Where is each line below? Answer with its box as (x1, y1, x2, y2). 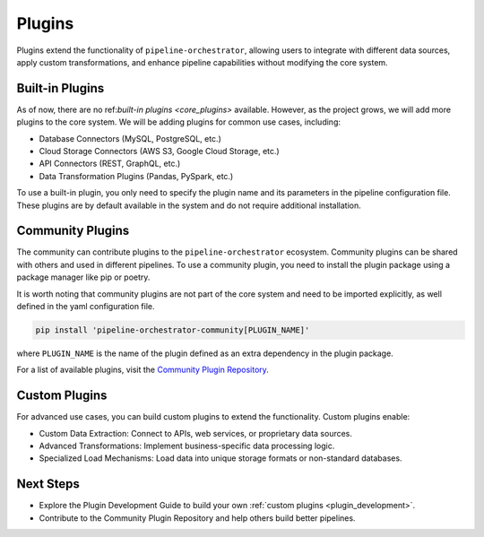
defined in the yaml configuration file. (16, 301, 156, 312)
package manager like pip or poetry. (16, 272, 151, 282)
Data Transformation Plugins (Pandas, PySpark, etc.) (39, 170, 234, 181)
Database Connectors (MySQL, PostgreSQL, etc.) (39, 133, 221, 143)
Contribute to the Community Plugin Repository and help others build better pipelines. (39, 512, 356, 524)
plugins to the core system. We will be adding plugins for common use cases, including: (16, 117, 341, 127)
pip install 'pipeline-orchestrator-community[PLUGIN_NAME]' (35, 325, 310, 335)
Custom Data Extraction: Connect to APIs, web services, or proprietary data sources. (39, 428, 353, 438)
